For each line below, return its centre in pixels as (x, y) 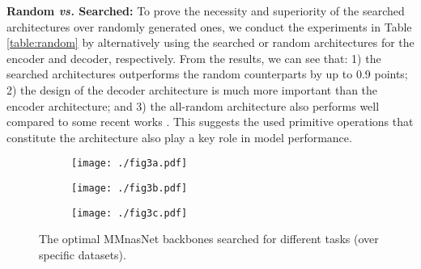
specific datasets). (83, 254)
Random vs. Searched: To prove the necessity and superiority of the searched (206, 11)
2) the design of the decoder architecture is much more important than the (192, 89)
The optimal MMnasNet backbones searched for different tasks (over (209, 239)
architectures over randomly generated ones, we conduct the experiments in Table (209, 26)
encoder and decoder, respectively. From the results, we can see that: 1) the (194, 58)
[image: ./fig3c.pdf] (130, 213)
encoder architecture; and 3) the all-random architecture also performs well (193, 105)
